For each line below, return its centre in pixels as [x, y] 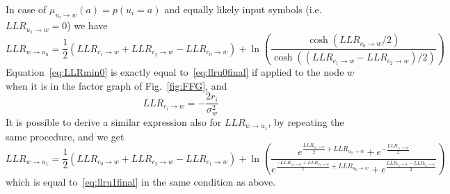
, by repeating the [306, 121]
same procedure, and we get [65, 136]
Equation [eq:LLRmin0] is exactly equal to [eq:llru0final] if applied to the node [175, 72]
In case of [26, 9]
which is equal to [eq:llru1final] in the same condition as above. [141, 181]
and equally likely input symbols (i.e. [243, 9]
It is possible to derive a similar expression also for [114, 121]
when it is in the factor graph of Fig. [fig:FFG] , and [116, 85]
